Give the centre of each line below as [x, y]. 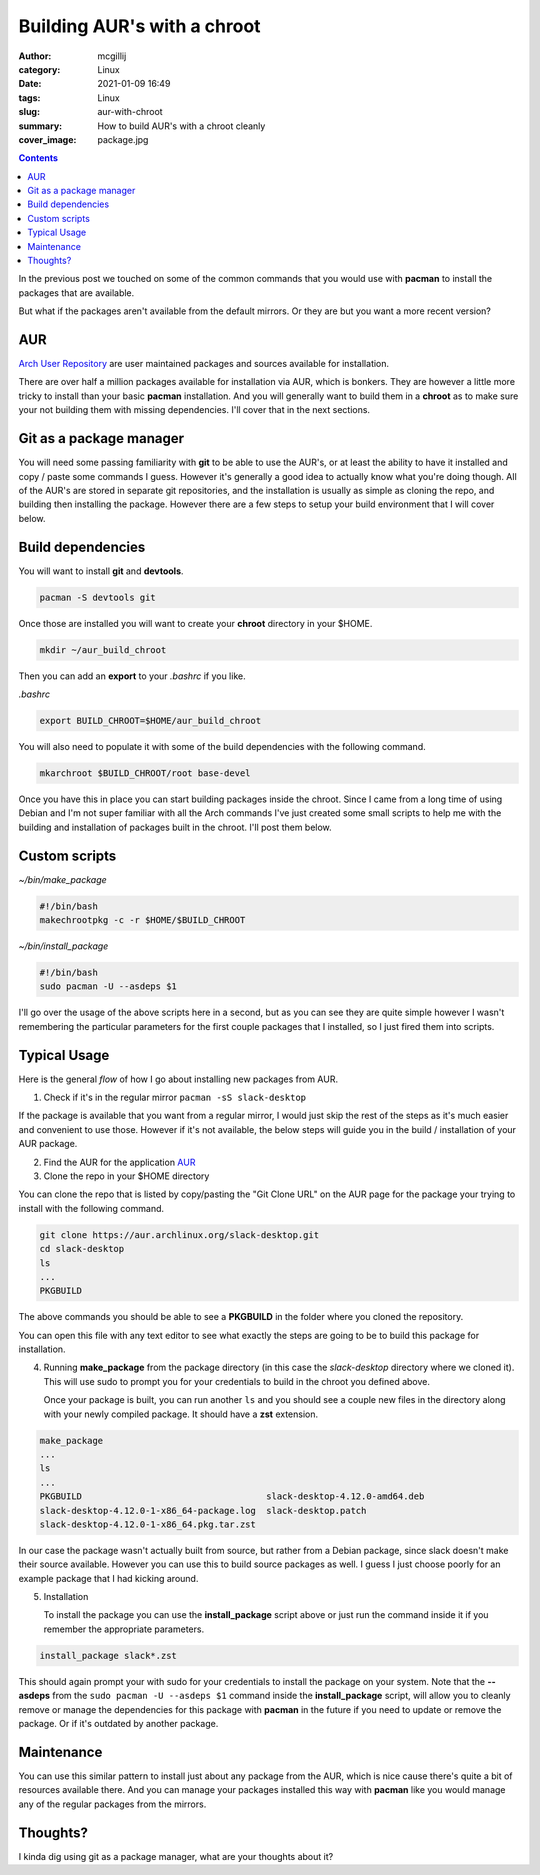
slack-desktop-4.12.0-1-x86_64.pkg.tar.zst [148, 1524]
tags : [29, 97]
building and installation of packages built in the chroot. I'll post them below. [175, 827]
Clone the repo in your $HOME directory [126, 1176]
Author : [35, 56]
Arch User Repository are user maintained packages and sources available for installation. [204, 364]
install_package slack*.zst [108, 1655]
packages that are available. [76, 292]
